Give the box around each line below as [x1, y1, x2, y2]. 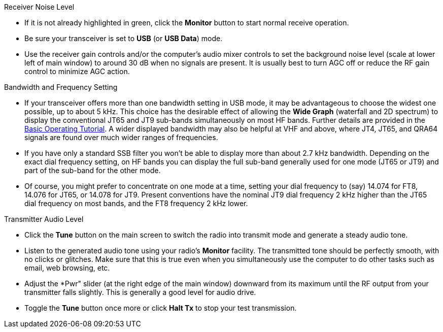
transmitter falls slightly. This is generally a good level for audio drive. [24, 288, 256, 296]
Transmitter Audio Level [4, 215, 84, 223]
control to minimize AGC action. [24, 67, 130, 76]
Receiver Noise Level [4, 3, 75, 11]
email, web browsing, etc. [24, 263, 110, 272]
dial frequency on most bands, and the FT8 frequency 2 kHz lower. [24, 199, 248, 208]
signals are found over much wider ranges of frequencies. [24, 133, 218, 142]
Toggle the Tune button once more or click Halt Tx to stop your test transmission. [24, 304, 297, 312]
